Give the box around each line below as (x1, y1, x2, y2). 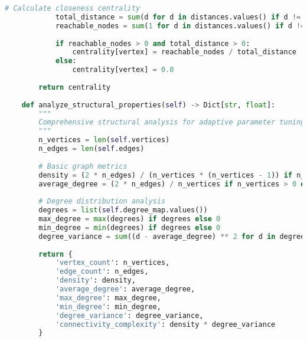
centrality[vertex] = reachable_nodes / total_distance (72, 48, 296, 57)
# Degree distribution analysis (38, 197, 166, 206)
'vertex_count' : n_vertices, (55, 258, 170, 267)
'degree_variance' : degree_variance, (55, 311, 204, 320)
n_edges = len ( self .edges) (38, 145, 145, 153)
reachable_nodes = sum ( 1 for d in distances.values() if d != (55, 21, 305, 30)
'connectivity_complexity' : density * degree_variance (55, 320, 276, 329)
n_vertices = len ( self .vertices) (38, 136, 170, 145)
